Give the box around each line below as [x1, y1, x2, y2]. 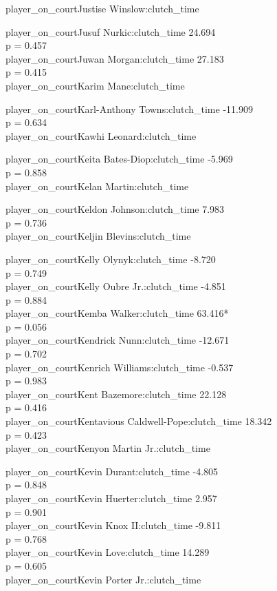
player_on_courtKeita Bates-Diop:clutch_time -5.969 [5, 152, 233, 166]
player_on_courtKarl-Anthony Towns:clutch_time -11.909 [5, 101, 253, 116]
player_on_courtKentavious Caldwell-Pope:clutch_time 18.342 [5, 414, 272, 428]
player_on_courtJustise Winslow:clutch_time [5, 1, 199, 15]
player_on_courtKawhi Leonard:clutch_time [5, 128, 197, 143]
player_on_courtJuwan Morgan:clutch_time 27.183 [5, 51, 224, 65]
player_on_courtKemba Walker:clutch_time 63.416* [5, 306, 229, 320]
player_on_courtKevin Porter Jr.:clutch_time [5, 572, 201, 586]
